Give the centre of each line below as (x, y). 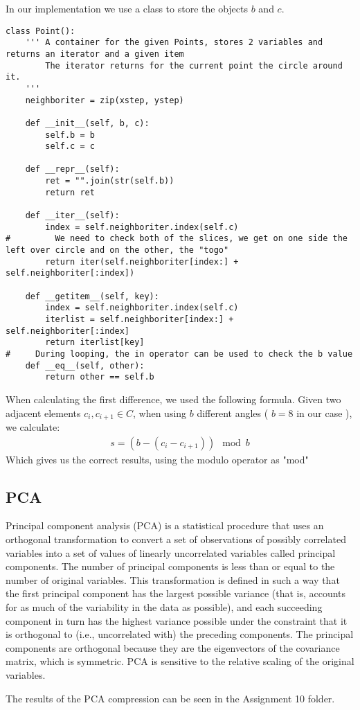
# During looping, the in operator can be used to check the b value (179, 354)
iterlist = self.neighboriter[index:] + (139, 319)
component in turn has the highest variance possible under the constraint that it (177, 620)
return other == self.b (100, 377)
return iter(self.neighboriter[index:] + (142, 261)
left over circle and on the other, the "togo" (117, 250)
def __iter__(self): (72, 216)
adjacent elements (43, 412)
